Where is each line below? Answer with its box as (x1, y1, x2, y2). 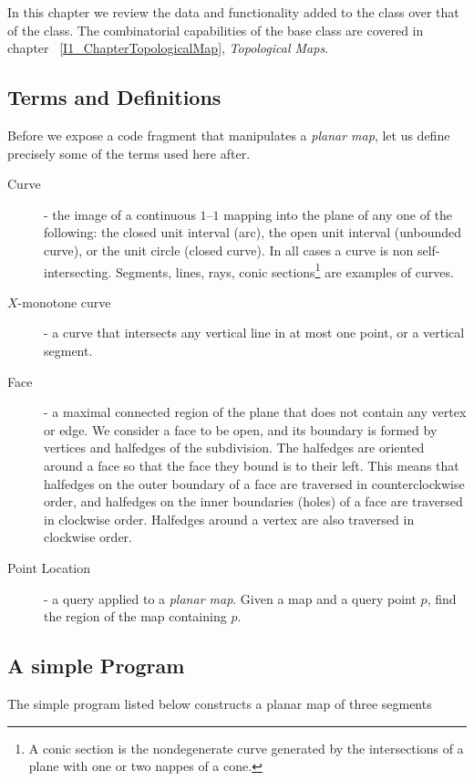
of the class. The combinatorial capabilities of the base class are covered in (7, 20, 424, 39)
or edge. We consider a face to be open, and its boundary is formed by (44, 420, 438, 439)
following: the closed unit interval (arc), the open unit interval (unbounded (44, 223, 461, 242)
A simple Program (7, 651, 185, 680)
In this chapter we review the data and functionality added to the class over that (7, 3, 459, 21)
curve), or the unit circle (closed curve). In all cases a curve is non (44, 240, 414, 259)
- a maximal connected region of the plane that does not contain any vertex (44, 402, 467, 422)
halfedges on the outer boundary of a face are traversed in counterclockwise (44, 474, 465, 493)
